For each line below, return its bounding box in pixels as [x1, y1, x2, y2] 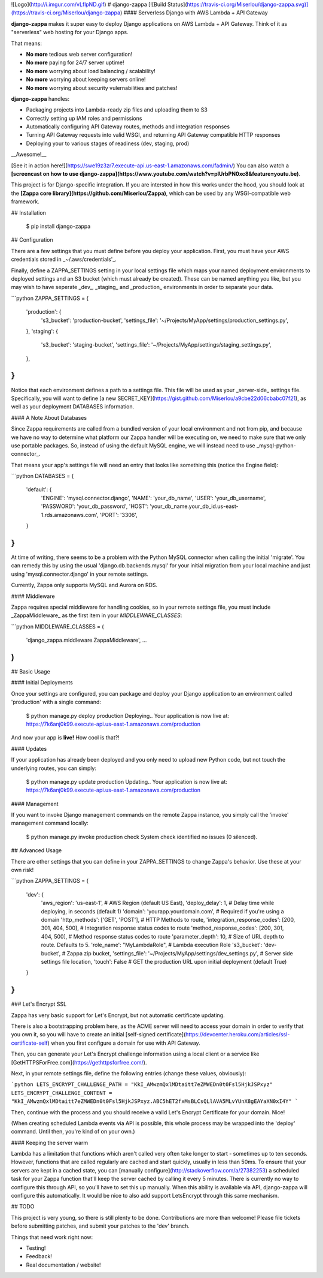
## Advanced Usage [11, 847, 62, 854]
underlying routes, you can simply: [11, 765, 97, 772]
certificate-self [11, 1039, 48, 1047]
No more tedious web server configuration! [26, 50, 133, 58]
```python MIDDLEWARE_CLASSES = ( [11, 623, 104, 630]
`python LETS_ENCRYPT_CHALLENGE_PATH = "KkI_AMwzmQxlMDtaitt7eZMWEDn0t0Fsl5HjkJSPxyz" [11, 1081, 273, 1088]
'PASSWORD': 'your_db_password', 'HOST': [41, 503, 149, 510]
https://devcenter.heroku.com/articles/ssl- [185, 1031, 290, 1038]
